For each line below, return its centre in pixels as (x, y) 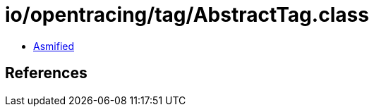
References (46, 73)
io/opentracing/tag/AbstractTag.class (187, 15)
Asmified (54, 46)
